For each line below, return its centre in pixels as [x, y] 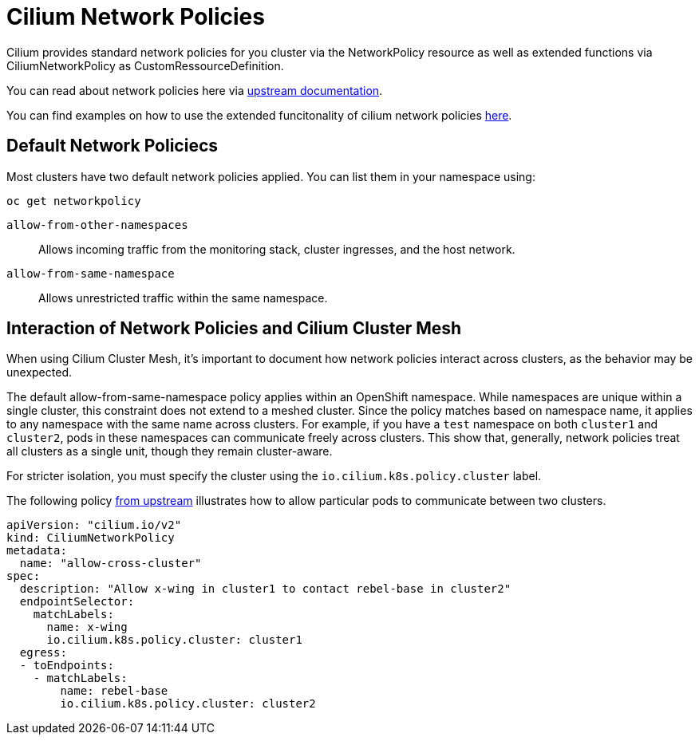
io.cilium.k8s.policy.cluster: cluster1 [174, 640]
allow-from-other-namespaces [97, 225]
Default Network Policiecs [113, 146]
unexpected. [39, 372]
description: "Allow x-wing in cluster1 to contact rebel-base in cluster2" [265, 589]
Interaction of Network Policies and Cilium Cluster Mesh [234, 329]
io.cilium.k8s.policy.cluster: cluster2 [188, 704]
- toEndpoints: [67, 666]
